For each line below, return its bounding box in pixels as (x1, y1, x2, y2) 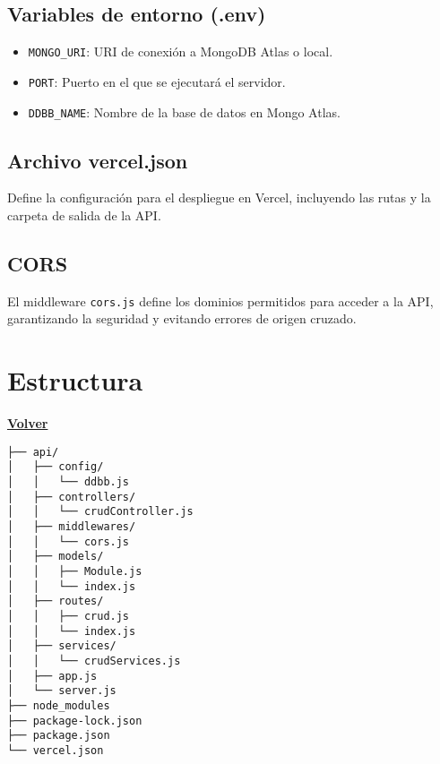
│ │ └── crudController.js (7, 505, 194, 519)
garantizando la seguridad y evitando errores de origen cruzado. (7, 309, 357, 328)
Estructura (7, 362, 143, 399)
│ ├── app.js (7, 669, 98, 682)
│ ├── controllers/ (7, 490, 136, 503)
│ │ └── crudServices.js (7, 654, 181, 667)
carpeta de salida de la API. (7, 205, 161, 224)
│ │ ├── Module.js (7, 564, 142, 578)
